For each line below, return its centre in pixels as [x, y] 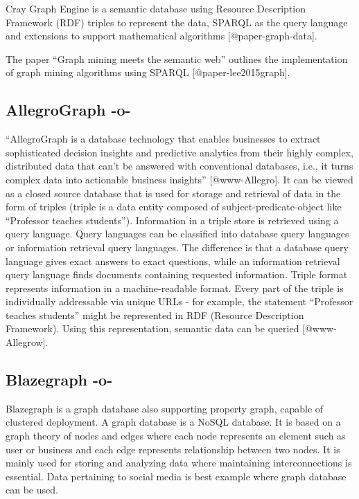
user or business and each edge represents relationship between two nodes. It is [173, 449]
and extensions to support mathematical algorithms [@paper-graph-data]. [161, 36]
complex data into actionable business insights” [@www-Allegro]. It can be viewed [179, 179]
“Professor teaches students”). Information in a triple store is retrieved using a [172, 220]
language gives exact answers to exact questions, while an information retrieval [173, 261]
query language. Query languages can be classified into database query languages [177, 234]
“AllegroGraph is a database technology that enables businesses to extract [163, 139]
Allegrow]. [27, 342]
